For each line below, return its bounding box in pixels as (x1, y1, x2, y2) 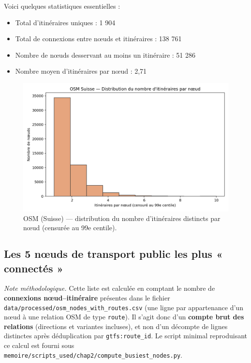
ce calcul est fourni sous (4, 340, 74, 350)
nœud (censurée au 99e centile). (23, 222, 117, 233)
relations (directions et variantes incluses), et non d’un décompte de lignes (4, 321, 228, 331)
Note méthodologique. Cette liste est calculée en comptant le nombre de (4, 283, 215, 293)
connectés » (4, 260, 63, 275)
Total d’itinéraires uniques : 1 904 (15, 17, 116, 27)
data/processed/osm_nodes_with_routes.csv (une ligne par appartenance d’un (4, 302, 243, 312)
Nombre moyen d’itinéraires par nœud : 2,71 (15, 66, 147, 76)
